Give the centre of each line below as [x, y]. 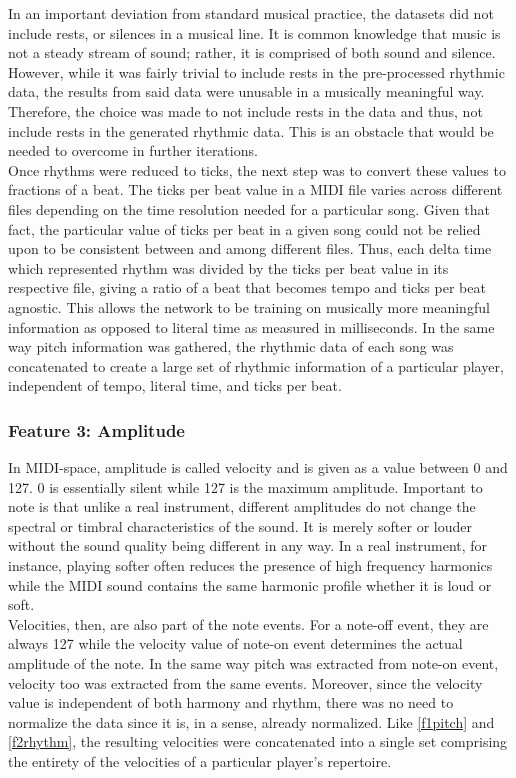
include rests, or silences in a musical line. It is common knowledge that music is [254, 32]
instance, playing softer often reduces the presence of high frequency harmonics [250, 565]
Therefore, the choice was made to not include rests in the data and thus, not [245, 110]
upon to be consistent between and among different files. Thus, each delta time [250, 248]
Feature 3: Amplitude [96, 429]
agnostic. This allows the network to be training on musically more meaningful [249, 306]
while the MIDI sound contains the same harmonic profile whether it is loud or [250, 584]
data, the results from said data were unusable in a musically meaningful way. [246, 91]
